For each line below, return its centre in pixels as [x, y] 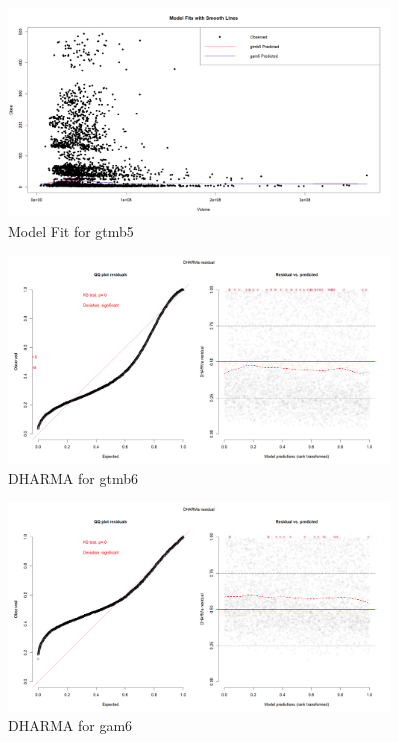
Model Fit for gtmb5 [71, 230]
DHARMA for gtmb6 [73, 477]
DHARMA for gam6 [70, 725]
